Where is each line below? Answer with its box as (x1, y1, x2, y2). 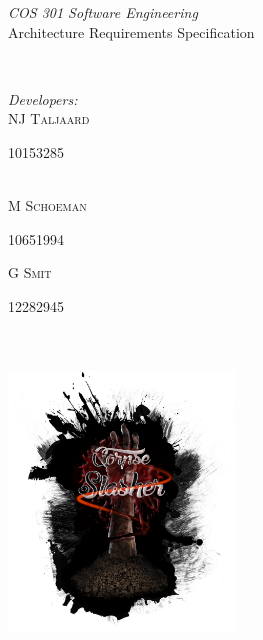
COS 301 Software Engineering (8, 2, 198, 22)
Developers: (8, 88, 78, 109)
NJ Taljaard (8, 108, 90, 129)
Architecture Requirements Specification (8, 21, 255, 42)
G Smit (8, 262, 52, 283)
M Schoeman (8, 195, 87, 216)
